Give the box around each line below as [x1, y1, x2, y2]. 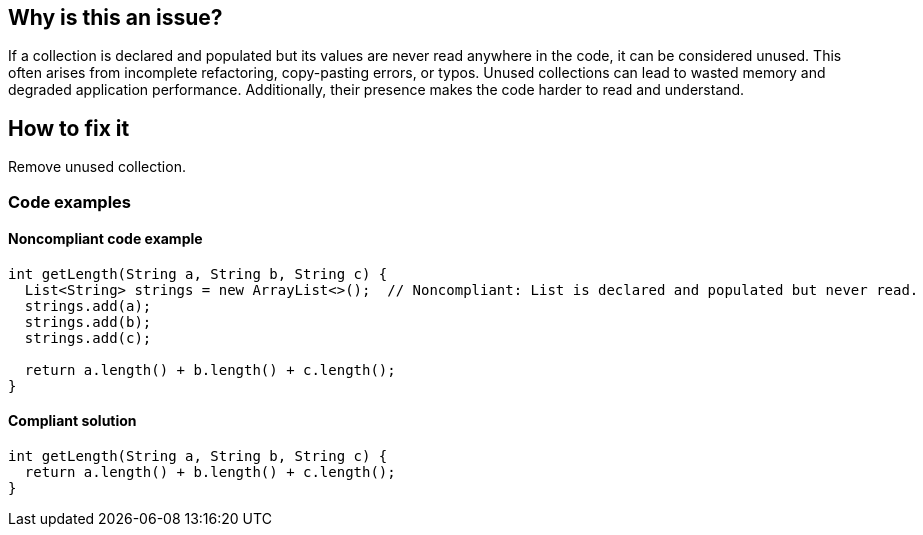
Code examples [8, 191, 132, 212]
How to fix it [8, 115, 130, 141]
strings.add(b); [24, 313, 152, 330]
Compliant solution [8, 412, 137, 430]
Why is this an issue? [8, 5, 223, 30]
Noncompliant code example [8, 230, 203, 248]
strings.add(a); [24, 297, 152, 314]
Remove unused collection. [8, 158, 186, 176]
